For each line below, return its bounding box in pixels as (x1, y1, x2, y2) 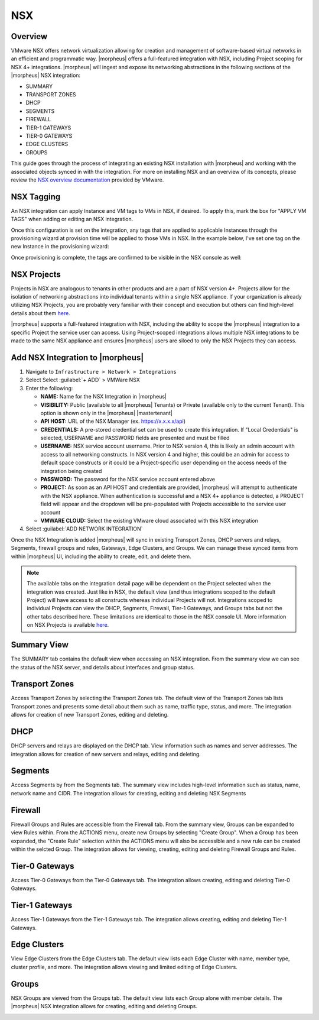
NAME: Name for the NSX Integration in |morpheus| (40, 393, 167, 400)
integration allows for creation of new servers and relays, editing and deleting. (11, 750, 201, 757)
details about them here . (11, 309, 70, 316)
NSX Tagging (11, 192, 61, 202)
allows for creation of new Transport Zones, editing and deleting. (11, 711, 169, 718)
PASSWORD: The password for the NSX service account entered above (40, 476, 216, 483)
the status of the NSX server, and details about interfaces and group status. (11, 663, 195, 671)
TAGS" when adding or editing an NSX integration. (11, 216, 134, 223)
